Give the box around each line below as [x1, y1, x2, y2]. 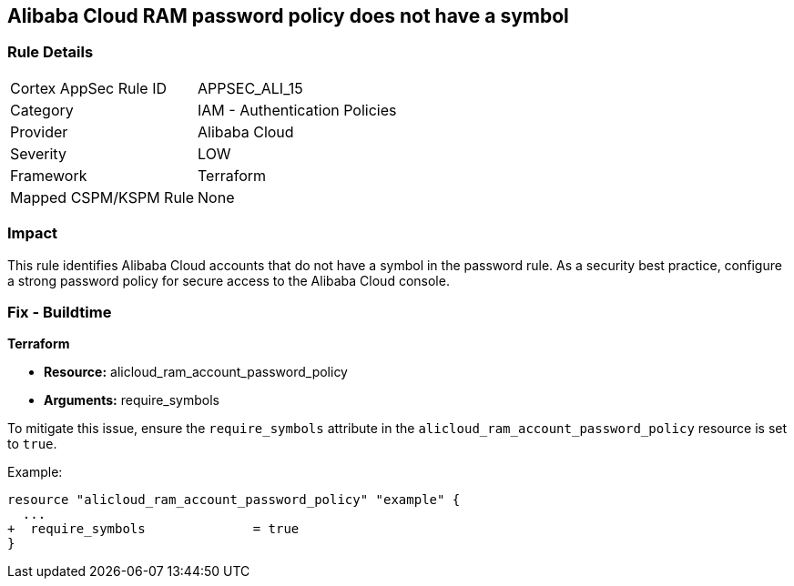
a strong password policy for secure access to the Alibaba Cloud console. [7, 272, 450, 288]
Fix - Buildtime [7, 302, 112, 321]
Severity [10, 144, 66, 163]
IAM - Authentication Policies [198, 100, 397, 119]
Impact [7, 224, 58, 243]
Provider [10, 122, 68, 141]
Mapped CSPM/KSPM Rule [10, 187, 195, 207]
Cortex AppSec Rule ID [10, 78, 168, 97]
